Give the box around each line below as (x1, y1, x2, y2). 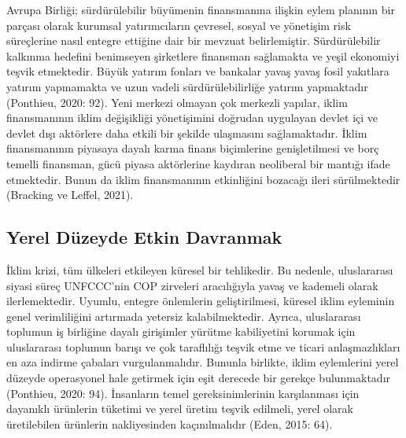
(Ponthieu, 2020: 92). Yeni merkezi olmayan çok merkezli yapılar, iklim (6, 94, 348, 110)
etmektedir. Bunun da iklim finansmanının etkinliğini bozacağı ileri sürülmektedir (6, 171, 400, 187)
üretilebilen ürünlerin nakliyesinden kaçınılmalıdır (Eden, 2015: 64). (6, 415, 333, 432)
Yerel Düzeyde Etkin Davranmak (6, 225, 282, 249)
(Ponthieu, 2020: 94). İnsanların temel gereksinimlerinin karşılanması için (6, 385, 360, 401)
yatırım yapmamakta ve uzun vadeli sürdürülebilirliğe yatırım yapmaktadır (6, 78, 368, 94)
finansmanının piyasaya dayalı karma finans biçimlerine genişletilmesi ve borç (6, 140, 379, 156)
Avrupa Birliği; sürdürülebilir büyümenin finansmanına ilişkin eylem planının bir (6, 2, 395, 17)
